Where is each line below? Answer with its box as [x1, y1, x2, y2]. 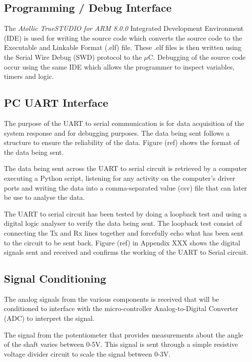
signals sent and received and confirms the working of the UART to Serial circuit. [4, 247, 249, 257]
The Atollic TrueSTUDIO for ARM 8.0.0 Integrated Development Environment [4, 23, 244, 33]
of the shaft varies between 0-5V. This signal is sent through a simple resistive [4, 339, 238, 349]
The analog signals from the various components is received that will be [4, 293, 219, 304]
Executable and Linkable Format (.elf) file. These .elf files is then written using [4, 42, 242, 52]
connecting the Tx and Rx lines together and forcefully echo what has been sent [4, 227, 244, 238]
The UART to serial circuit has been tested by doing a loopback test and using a [4, 208, 247, 218]
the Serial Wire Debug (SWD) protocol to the [4, 51, 142, 62]
